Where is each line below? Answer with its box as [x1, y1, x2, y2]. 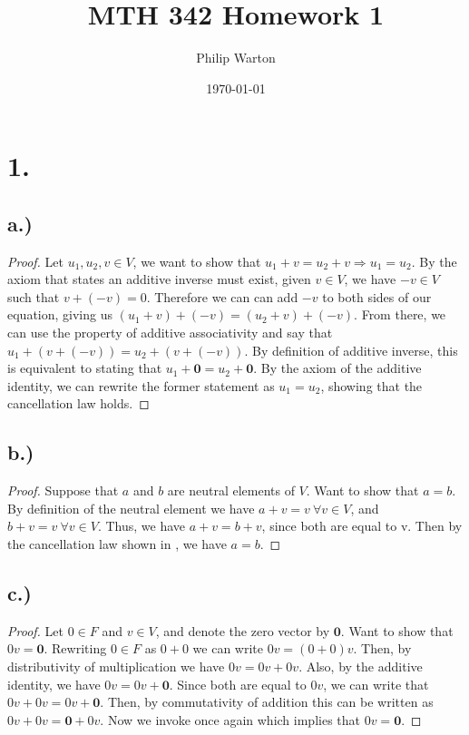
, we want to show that [132, 251, 261, 270]
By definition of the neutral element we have [7, 498, 255, 517]
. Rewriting [44, 639, 107, 658]
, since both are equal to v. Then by [261, 516, 463, 535]
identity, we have [7, 674, 101, 693]
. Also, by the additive [298, 657, 423, 676]
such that [7, 287, 60, 306]
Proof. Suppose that [7, 481, 119, 500]
